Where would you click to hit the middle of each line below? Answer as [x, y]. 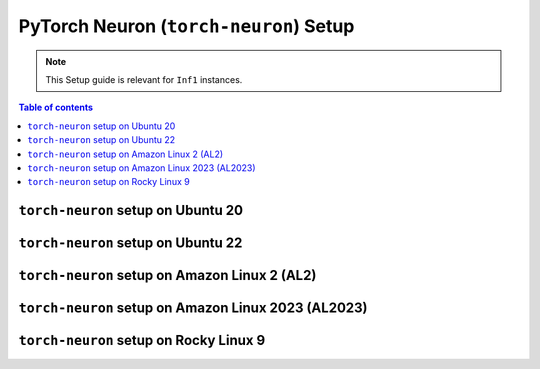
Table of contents [56, 107]
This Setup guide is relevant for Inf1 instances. [144, 79]
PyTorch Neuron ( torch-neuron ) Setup [186, 26]
